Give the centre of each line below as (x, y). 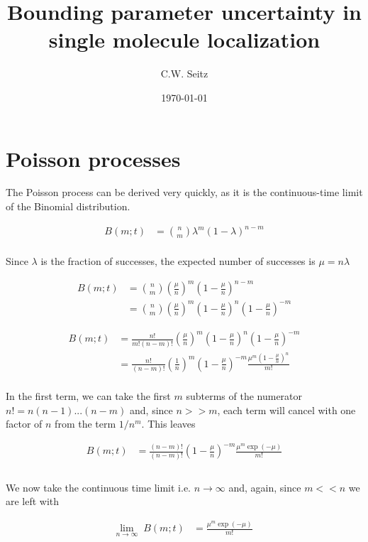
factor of (24, 424)
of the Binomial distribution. (68, 206)
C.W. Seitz (184, 74)
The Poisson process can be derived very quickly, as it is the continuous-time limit (184, 192)
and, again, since (265, 487)
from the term (85, 424)
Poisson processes (93, 158)
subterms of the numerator (244, 395)
